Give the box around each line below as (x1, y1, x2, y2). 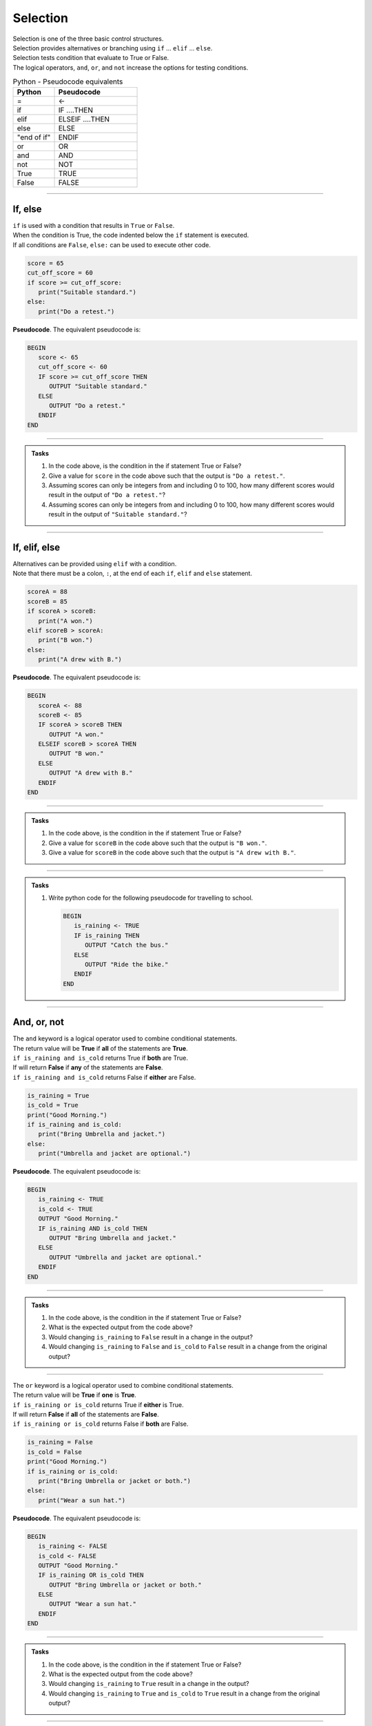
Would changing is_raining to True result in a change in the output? (48, 1680, 249, 1688)
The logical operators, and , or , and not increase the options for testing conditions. (12, 63, 249, 72)
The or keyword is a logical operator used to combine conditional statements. (12, 1381, 234, 1389)
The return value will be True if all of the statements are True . (12, 1044, 189, 1052)
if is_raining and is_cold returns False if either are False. (12, 1073, 196, 1081)
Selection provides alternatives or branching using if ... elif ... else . (12, 43, 213, 52)
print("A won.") (38, 617, 93, 625)
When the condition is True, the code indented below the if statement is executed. (12, 231, 249, 240)
